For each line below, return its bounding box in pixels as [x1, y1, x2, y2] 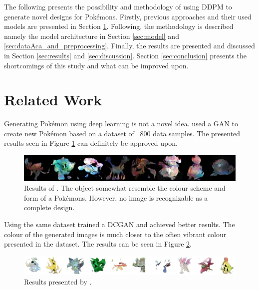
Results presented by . [24, 277, 92, 287]
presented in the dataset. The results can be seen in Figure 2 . [4, 239, 192, 249]
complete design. [24, 202, 75, 213]
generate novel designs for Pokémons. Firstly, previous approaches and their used [4, 11, 252, 21]
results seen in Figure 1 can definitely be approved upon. [4, 138, 178, 148]
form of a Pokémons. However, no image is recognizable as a [24, 192, 208, 203]
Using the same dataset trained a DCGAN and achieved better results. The [4, 219, 235, 229]
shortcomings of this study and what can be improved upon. [4, 60, 189, 70]
